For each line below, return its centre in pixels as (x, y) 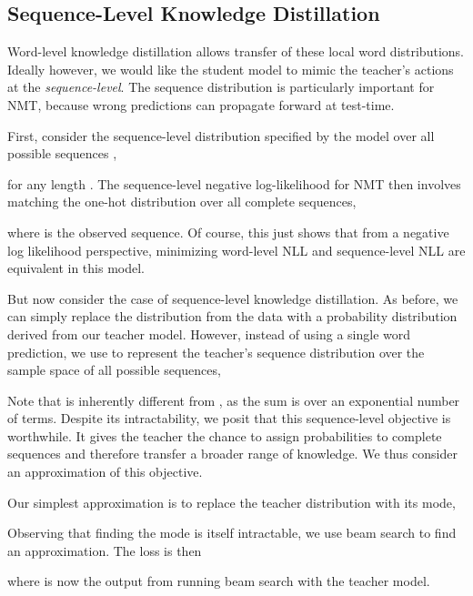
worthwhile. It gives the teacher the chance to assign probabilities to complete (225, 435)
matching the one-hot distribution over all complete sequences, (182, 202)
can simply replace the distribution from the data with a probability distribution (232, 316)
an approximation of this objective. (105, 472)
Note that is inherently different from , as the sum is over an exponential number (234, 400)
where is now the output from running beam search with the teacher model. (219, 581)
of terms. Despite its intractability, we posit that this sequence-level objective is (229, 418)
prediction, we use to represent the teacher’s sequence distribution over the (216, 352)
